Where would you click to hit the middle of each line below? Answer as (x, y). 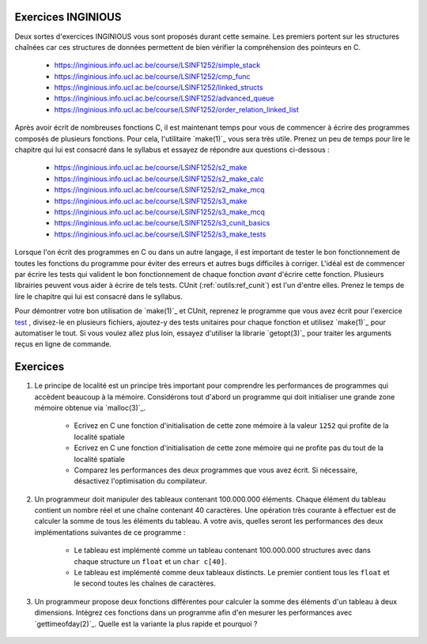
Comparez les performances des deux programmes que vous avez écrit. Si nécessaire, (216, 470)
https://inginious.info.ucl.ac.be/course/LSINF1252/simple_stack (157, 65)
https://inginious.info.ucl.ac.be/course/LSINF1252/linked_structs (159, 88)
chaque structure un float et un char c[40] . (150, 561)
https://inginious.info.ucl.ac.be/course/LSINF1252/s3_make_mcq (159, 212)
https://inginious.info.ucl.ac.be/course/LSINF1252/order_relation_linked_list (177, 109)
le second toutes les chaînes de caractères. (145, 583)
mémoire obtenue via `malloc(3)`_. (90, 407)
